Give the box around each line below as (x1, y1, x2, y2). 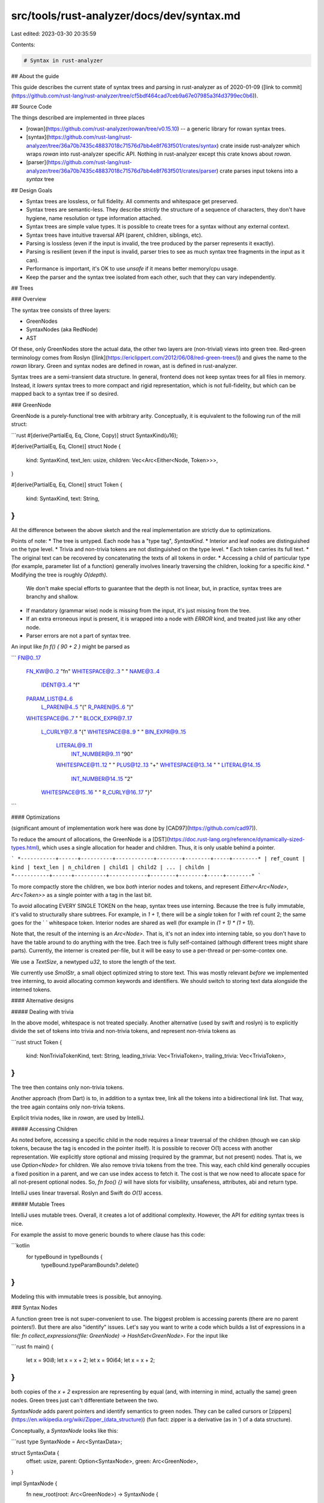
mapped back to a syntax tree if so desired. (11, 390, 119, 397)
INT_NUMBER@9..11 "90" (71, 750, 133, 758)
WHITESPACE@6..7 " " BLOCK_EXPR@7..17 (26, 714, 133, 721)
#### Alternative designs (11, 997, 74, 1004)
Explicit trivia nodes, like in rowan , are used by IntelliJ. (11, 1114, 145, 1121)
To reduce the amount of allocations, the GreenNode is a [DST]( (11, 836, 169, 843)
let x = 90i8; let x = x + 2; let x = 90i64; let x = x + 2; (26, 1356, 155, 1364)
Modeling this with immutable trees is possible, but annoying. (11, 1293, 163, 1300)
